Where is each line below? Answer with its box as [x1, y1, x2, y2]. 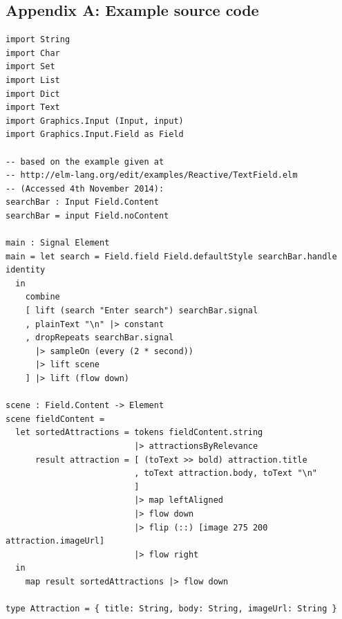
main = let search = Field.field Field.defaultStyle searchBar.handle [6, 251, 337, 261]
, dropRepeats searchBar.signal [25, 333, 174, 343]
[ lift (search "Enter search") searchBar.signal [25, 306, 258, 316]
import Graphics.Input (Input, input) [6, 116, 184, 126]
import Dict [6, 89, 60, 99]
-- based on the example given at [6, 156, 164, 167]
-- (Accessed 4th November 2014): [6, 183, 164, 194]
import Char [6, 48, 60, 58]
